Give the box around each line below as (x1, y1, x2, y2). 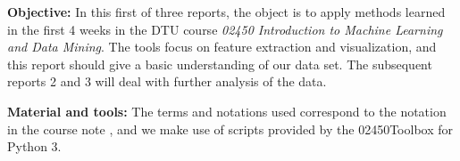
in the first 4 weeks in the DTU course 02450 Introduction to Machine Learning (7, 20, 443, 38)
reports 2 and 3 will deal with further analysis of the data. (7, 72, 327, 91)
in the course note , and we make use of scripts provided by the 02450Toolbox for (7, 119, 454, 138)
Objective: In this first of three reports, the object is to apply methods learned (7, 3, 446, 20)
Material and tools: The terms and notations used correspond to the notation (7, 101, 447, 120)
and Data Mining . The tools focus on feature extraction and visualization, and (7, 37, 437, 56)
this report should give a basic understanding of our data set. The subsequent (7, 54, 432, 73)
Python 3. (7, 137, 62, 156)
